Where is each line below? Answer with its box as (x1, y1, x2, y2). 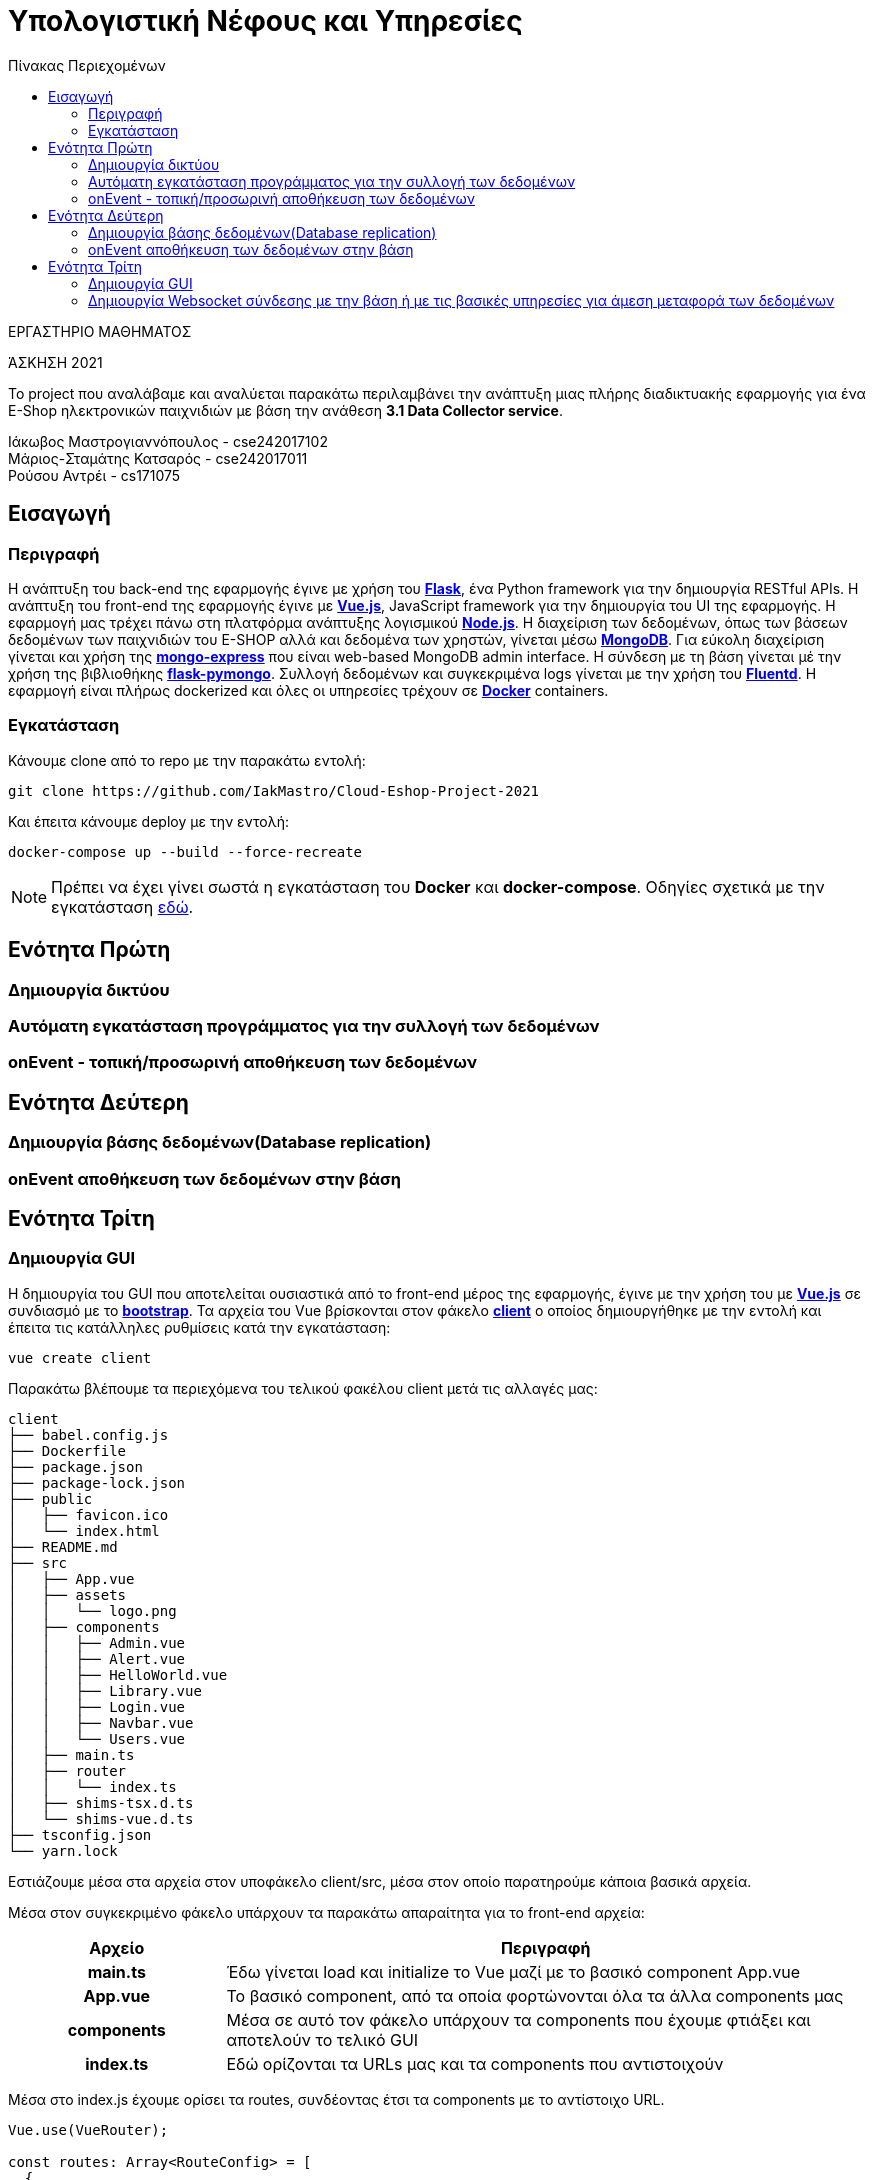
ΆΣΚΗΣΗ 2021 (8, 353, 103, 371)
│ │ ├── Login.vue (8, 1698, 186, 1715)
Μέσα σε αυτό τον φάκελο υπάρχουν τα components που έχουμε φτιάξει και (226, 2009, 811, 2030)
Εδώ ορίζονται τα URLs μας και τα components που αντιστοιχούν (226, 2053, 724, 2074)
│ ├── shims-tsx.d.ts (8, 1794, 194, 1811)
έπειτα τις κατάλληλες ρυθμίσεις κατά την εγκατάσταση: (8, 1318, 391, 1336)
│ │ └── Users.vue (8, 1730, 186, 1747)
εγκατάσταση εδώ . (51, 896, 194, 917)
